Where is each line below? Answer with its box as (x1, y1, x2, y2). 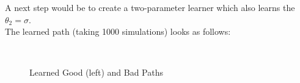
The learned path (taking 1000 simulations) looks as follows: (5, 25, 231, 38)
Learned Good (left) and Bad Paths (29, 66, 163, 79)
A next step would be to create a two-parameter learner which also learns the (5, 1, 295, 13)
